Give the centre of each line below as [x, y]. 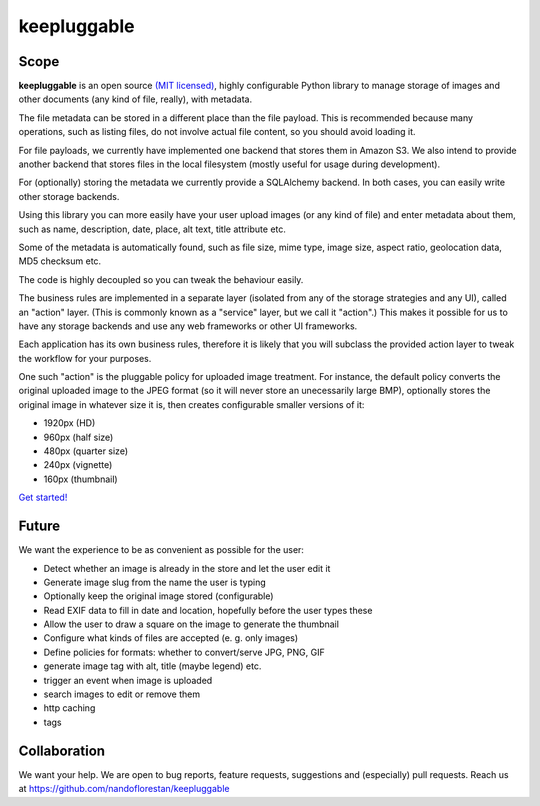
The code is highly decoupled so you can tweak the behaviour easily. [161, 279]
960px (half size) [78, 437]
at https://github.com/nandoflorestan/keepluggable [124, 789]
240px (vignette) [78, 465]
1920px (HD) [69, 423]
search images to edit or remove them [121, 694]
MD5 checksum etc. [60, 261]
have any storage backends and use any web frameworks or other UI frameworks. [188, 326]
